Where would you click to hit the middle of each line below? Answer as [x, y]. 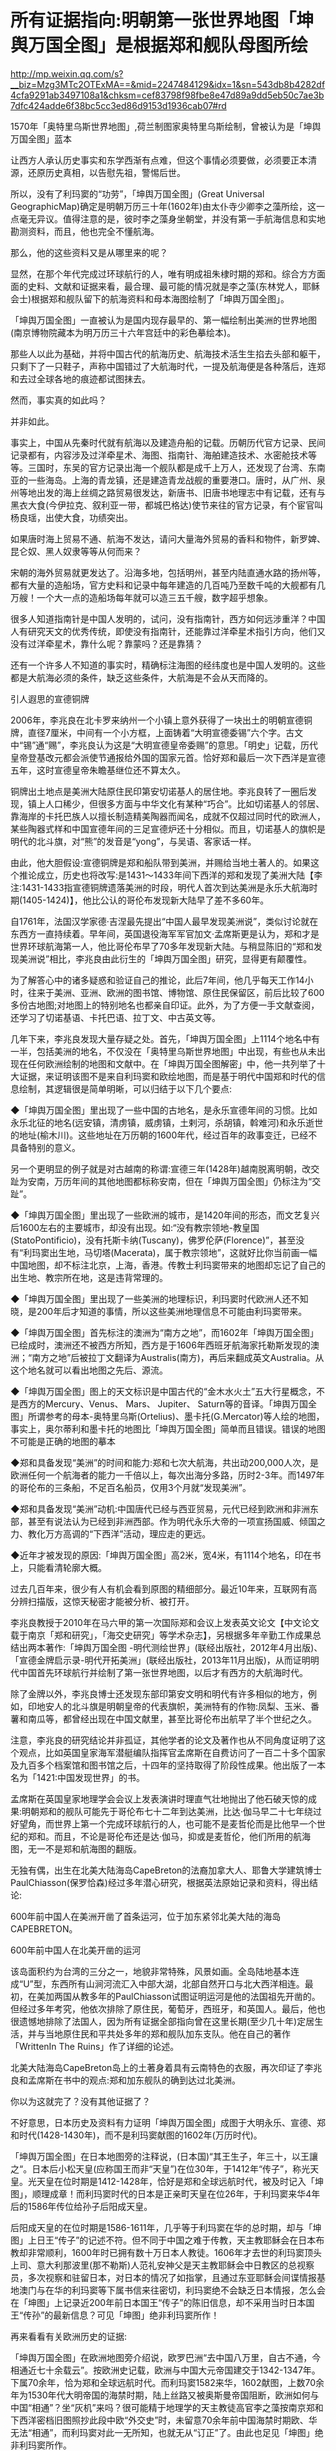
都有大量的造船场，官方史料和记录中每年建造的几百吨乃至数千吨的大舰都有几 [168, 585]
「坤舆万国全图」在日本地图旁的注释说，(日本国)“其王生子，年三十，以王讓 [164, 2156]
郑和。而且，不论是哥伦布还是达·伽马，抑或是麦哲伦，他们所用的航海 [169, 1836]
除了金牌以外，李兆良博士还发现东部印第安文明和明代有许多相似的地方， [159, 1693]
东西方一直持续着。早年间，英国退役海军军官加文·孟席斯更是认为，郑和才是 [165, 933]
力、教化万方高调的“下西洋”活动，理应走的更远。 [111, 1533]
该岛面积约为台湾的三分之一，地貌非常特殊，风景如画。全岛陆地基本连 [155, 1971]
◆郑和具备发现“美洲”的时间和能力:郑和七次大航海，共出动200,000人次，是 [165, 1462]
